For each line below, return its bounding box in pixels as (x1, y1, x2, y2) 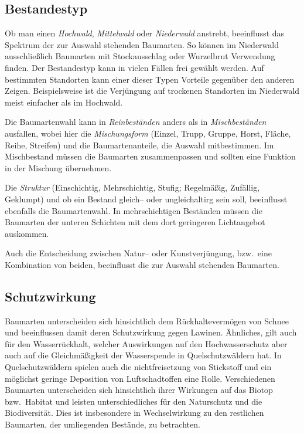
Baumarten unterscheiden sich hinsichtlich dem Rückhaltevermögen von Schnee (5, 314, 289, 327)
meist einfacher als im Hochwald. (5, 96, 123, 108)
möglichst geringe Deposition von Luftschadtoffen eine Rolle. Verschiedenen (5, 372, 275, 384)
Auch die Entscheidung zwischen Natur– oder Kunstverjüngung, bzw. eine (5, 247, 272, 259)
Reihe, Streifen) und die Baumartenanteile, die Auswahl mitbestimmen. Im (5, 138, 274, 151)
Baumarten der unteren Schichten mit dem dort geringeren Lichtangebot (5, 216, 265, 228)
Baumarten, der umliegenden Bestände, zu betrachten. (5, 418, 200, 430)
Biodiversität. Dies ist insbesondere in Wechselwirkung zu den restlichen (5, 406, 264, 419)
